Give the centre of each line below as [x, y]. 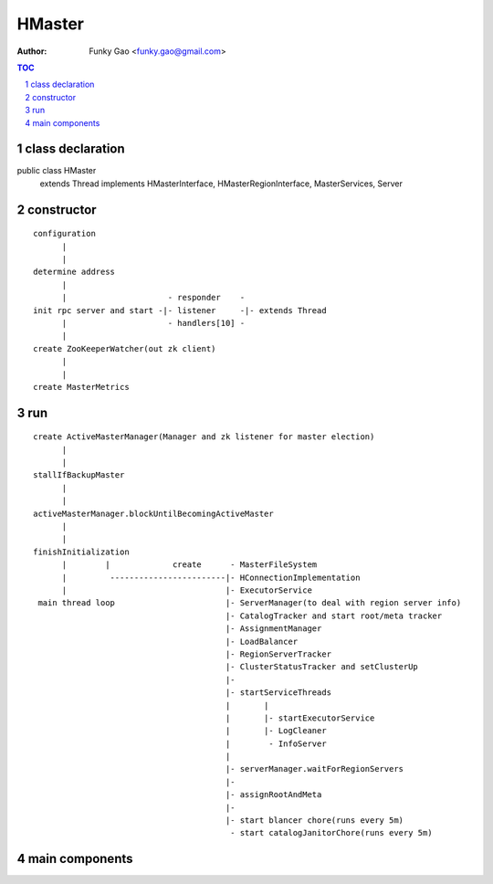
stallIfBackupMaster [79, 475]
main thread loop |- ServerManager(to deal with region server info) [250, 603]
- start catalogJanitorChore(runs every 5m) [331, 833]
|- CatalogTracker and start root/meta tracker [334, 616]
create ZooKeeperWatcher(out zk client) [125, 348]
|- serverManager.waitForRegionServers [315, 769]
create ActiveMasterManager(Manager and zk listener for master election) [204, 437]
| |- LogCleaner [276, 731]
